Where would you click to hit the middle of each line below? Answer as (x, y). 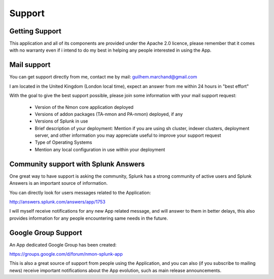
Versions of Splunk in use (61, 121)
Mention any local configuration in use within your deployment (100, 149)
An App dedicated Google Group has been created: (63, 245)
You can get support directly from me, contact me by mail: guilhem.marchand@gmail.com (103, 77)
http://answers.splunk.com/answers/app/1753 (58, 202)
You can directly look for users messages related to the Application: (80, 192)
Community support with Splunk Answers (77, 164)
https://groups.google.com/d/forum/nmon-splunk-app (66, 254)
